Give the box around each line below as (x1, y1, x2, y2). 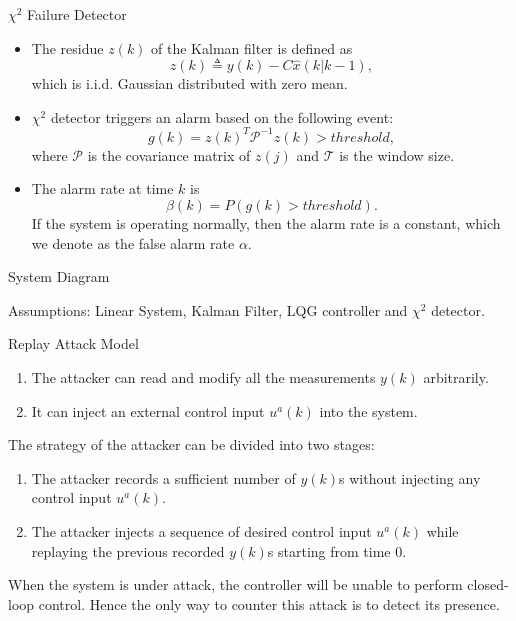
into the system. (319, 400, 418, 421)
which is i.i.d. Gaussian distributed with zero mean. (31, 73, 348, 94)
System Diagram (8, 266, 110, 287)
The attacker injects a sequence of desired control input (31, 521, 372, 541)
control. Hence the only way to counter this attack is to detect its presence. (38, 593, 500, 614)
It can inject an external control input (31, 400, 265, 421)
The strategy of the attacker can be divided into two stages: (8, 434, 375, 455)
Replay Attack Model (8, 333, 139, 354)
